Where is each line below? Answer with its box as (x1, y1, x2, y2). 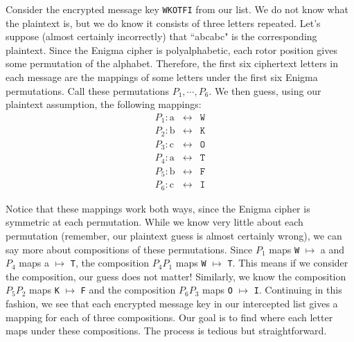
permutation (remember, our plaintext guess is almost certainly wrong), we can (6, 228, 342, 242)
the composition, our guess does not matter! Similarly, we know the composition (6, 269, 346, 283)
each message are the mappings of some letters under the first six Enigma (6, 70, 318, 84)
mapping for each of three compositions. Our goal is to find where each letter (6, 309, 333, 324)
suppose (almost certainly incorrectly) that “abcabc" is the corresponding (6, 29, 317, 44)
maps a (19, 255, 49, 270)
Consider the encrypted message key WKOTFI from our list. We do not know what (6, 2, 348, 16)
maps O (202, 282, 233, 297)
